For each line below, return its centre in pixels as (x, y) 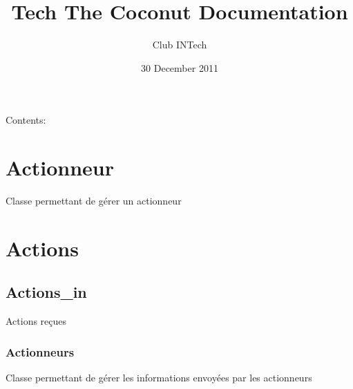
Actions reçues (36, 321)
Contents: (26, 120)
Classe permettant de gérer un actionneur (94, 201)
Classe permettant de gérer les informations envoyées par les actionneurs (159, 378)
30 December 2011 (180, 67)
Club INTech (180, 45)
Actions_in (46, 292)
